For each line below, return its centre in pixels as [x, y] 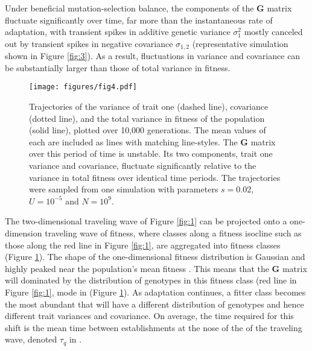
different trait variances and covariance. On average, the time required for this [149, 316]
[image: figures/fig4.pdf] [83, 87]
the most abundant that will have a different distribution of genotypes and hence [154, 304]
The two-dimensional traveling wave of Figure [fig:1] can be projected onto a [146, 221]
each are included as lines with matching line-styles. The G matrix [152, 141]
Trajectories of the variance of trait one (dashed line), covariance [149, 106]
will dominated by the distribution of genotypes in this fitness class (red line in [151, 280]
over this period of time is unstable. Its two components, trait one [151, 153]
